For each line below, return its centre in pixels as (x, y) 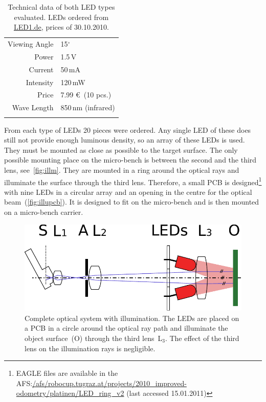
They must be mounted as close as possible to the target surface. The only (121, 149)
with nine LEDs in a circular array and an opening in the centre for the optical (128, 192)
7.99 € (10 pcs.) (86, 95)
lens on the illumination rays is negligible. (90, 348)
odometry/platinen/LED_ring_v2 (70, 393)
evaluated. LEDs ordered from (61, 17)
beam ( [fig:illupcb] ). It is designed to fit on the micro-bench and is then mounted (132, 202)
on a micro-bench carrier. (44, 212)
